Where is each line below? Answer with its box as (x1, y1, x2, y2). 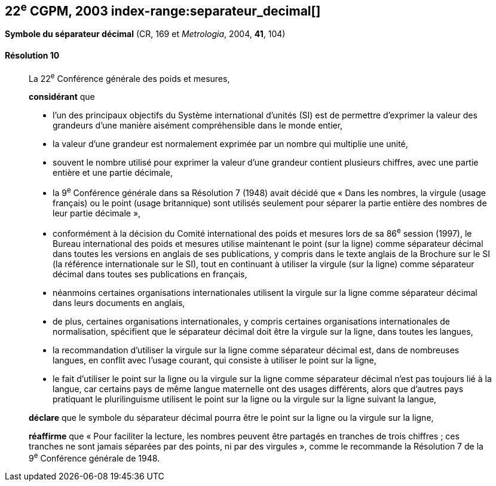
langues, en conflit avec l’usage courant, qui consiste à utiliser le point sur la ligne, (53, 354, 376, 365)
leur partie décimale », (53, 207, 141, 218)
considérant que (29, 91, 95, 102)
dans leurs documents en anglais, (53, 297, 185, 308)
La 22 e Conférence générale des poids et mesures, (29, 71, 230, 84)
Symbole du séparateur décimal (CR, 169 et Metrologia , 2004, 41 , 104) (5, 29, 286, 39)
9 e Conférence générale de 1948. (29, 451, 160, 463)
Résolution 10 (5, 50, 60, 61)
